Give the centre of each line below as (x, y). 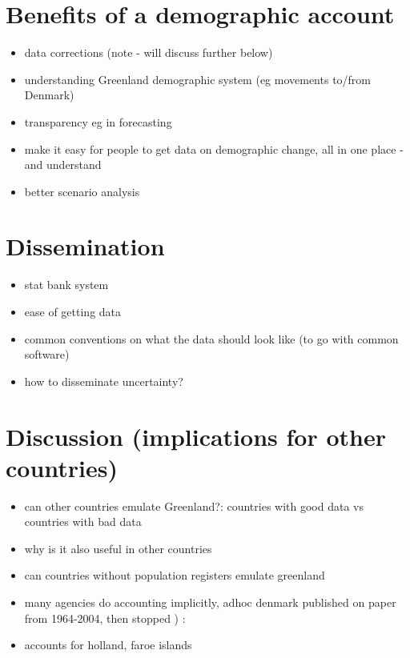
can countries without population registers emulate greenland (175, 575)
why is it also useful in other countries (118, 548)
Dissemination (85, 246)
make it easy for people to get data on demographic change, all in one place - (214, 148)
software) (47, 354)
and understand (63, 164)
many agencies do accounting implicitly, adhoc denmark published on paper (210, 602)
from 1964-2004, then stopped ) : (105, 618)
